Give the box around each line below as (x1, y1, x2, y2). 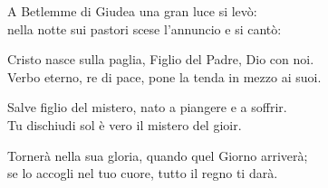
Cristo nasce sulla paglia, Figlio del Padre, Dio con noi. (7, 50, 314, 69)
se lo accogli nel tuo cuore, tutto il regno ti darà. (7, 164, 278, 183)
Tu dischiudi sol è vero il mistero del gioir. (7, 115, 242, 134)
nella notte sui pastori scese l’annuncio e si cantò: (7, 19, 282, 38)
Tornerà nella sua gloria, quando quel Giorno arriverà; (7, 146, 308, 164)
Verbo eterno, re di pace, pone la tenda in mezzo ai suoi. (7, 67, 322, 86)
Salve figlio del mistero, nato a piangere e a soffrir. (7, 98, 287, 117)
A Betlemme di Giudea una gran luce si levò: (7, 2, 257, 20)
